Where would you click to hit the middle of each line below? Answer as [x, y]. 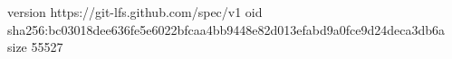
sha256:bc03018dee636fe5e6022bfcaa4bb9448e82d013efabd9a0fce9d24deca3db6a [226, 29]
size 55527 [35, 47]
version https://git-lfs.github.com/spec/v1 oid [135, 12]
